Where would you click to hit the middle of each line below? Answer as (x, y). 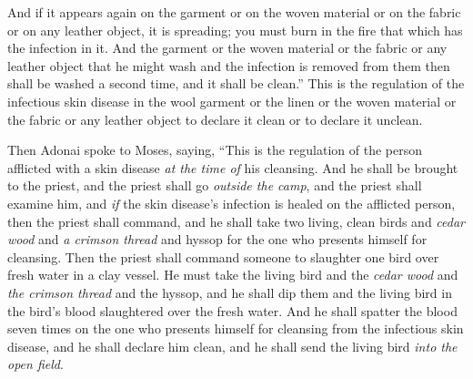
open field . (35, 364)
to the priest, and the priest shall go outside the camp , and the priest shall (215, 185)
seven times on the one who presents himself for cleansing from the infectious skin (236, 328)
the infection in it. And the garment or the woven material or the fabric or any (227, 48)
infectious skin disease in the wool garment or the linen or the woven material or (232, 101)
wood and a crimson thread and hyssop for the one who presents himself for (217, 239)
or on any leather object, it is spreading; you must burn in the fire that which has (235, 30)
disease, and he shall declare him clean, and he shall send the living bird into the (232, 346)
